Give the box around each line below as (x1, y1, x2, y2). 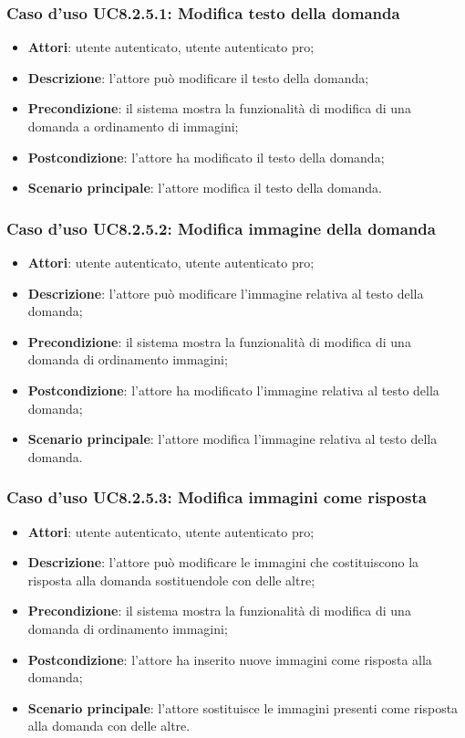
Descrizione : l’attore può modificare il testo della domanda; (27, 68, 369, 87)
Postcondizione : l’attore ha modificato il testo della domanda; (27, 147, 385, 166)
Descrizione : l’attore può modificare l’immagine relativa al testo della (27, 283, 424, 302)
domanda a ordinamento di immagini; (27, 117, 239, 135)
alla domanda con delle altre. (27, 716, 191, 735)
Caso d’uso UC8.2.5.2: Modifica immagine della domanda (6, 216, 436, 239)
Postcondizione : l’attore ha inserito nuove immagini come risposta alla (27, 649, 432, 669)
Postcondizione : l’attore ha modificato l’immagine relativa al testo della (27, 380, 439, 399)
